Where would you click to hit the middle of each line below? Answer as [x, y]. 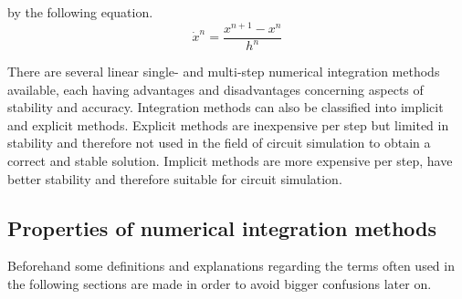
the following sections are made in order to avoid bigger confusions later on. [220, 284]
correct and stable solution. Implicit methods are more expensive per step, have [230, 161]
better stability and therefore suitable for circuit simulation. [175, 178]
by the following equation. [80, 12]
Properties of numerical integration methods [222, 227]
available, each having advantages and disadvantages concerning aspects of [215, 89]
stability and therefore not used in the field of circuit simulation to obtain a [219, 143]
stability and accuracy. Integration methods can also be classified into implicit [226, 107]
